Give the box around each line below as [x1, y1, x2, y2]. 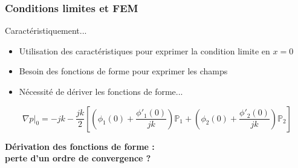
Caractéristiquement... [5, 24, 87, 37]
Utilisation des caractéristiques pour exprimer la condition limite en [19, 44, 270, 57]
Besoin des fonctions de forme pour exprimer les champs [19, 65, 228, 77]
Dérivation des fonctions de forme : [5, 140, 155, 152]
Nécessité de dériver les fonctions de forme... [19, 85, 183, 97]
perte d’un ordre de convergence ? [5, 152, 151, 164]
